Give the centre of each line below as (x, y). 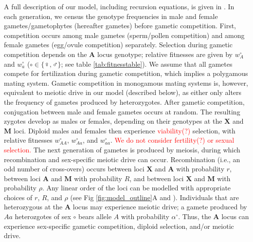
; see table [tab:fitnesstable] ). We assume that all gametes (147, 64)
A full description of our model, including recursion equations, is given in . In (119, 6)
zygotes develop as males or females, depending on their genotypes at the (113, 121)
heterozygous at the (33, 207)
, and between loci (157, 178)
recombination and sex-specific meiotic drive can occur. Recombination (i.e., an (122, 159)
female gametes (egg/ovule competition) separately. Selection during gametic (118, 45)
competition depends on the (45, 54)
